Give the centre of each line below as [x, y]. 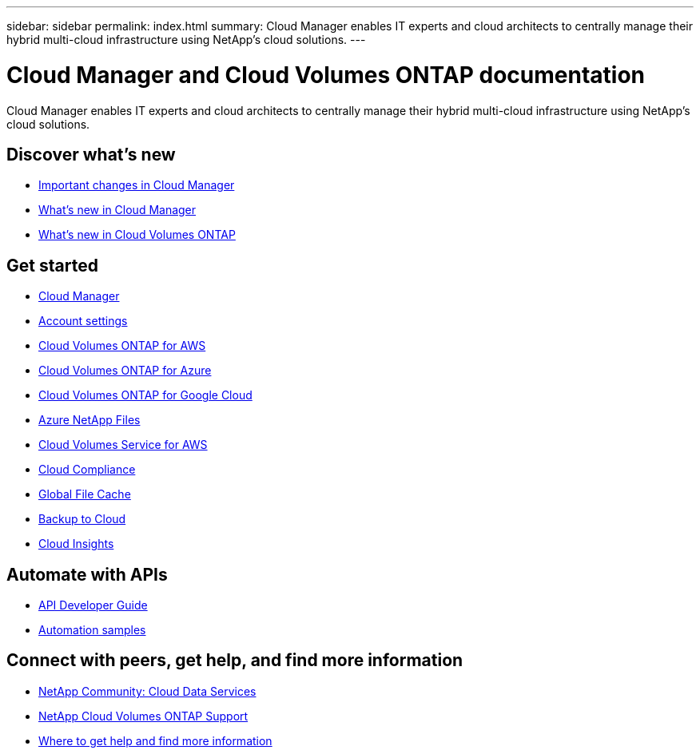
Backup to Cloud [82, 519]
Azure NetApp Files [89, 420]
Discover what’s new [91, 154]
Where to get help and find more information [155, 740]
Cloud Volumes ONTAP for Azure [125, 371]
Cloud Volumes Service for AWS [123, 445]
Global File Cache [85, 494]
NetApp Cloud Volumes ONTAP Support [143, 716]
